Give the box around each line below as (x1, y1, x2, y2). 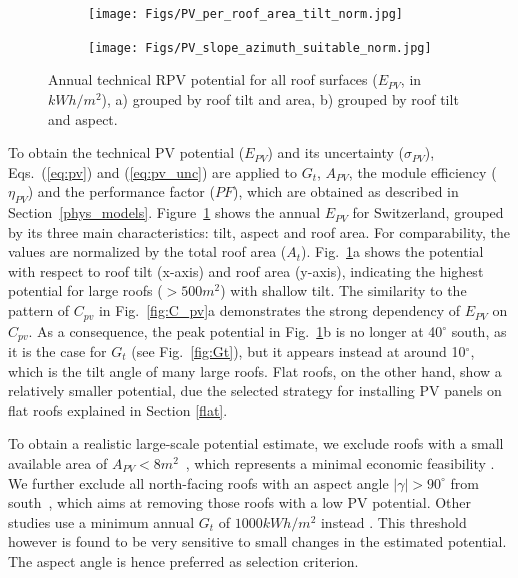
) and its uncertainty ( (267, 142, 405, 163)
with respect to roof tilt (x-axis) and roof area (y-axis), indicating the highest (8, 260, 484, 281)
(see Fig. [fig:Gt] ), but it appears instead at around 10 (131, 340, 466, 361)
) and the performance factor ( (27, 181, 215, 202)
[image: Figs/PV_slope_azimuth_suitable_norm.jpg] (88, 40, 432, 55)
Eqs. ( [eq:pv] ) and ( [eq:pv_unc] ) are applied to (8, 161, 297, 182)
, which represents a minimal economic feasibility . (185, 452, 495, 473)
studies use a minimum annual (8, 511, 195, 532)
